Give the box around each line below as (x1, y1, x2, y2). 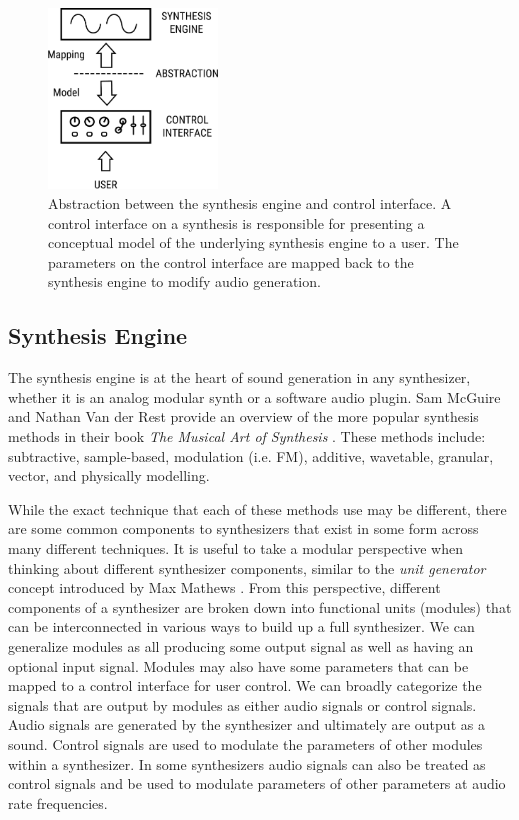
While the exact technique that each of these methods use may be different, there (8, 498, 507, 519)
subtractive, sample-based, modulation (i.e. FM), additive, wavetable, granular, (8, 445, 494, 466)
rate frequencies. (8, 792, 108, 813)
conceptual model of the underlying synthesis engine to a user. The (48, 232, 459, 253)
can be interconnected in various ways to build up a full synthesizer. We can (8, 616, 475, 637)
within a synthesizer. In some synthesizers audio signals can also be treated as (8, 753, 486, 774)
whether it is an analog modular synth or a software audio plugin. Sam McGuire (8, 386, 501, 407)
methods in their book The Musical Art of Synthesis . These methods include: (8, 426, 486, 446)
